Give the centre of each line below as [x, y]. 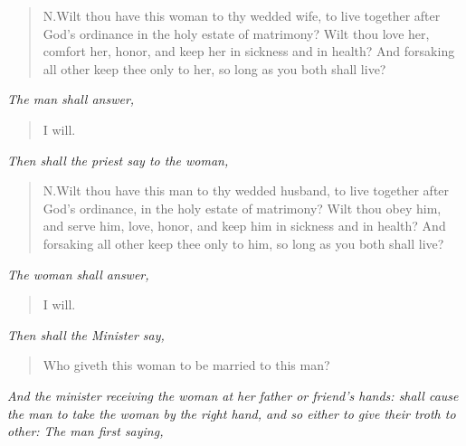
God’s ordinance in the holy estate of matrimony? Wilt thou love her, [236, 33]
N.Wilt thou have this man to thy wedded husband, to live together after [246, 190]
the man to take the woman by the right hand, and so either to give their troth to [232, 413]
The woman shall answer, [78, 274]
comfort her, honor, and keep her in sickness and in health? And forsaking [249, 51]
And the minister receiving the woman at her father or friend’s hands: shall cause [233, 395]
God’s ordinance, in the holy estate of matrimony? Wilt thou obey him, [242, 208]
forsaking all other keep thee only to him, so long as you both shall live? [243, 243]
